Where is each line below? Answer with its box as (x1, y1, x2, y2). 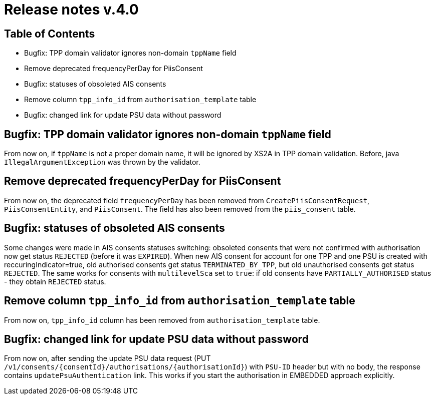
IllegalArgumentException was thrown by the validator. (4, 158, 200, 167)
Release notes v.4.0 (4, 1, 139, 18)
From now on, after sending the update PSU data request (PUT (4, 354, 211, 363)
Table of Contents (4, 27, 95, 40)
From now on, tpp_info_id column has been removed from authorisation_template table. (4, 315, 320, 324)
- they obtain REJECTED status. (4, 277, 106, 286)
